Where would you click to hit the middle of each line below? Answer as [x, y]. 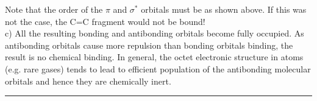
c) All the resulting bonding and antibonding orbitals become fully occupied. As [155, 33]
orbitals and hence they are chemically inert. [88, 81]
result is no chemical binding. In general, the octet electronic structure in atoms [154, 57]
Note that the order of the [54, 9]
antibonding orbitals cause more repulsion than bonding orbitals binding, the [149, 45]
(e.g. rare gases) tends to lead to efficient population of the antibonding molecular [158, 68]
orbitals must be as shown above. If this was [224, 9]
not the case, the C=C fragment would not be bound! [105, 21]
